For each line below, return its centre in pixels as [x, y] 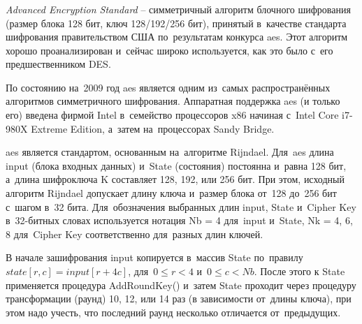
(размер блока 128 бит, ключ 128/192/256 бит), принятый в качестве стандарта [176, 23]
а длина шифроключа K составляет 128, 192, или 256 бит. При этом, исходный [175, 179]
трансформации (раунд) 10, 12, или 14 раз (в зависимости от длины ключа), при [179, 299]
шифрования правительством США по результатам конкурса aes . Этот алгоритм [177, 37]
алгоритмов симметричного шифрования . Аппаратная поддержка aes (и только [173, 101]
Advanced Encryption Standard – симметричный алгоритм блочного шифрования [178, 9]
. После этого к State [299, 271]
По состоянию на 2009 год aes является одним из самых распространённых [168, 87]
